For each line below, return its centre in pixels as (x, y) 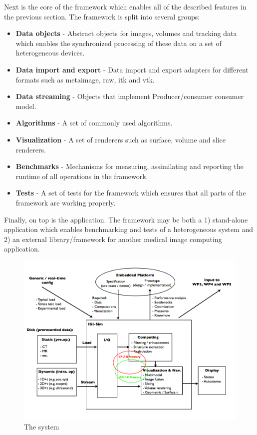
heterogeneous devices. (50, 53)
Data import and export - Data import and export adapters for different (132, 69)
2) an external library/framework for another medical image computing (113, 239)
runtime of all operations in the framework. (82, 176)
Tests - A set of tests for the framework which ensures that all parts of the (131, 193)
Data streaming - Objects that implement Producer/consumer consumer (130, 96)
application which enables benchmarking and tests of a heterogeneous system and (129, 229)
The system (42, 427)
